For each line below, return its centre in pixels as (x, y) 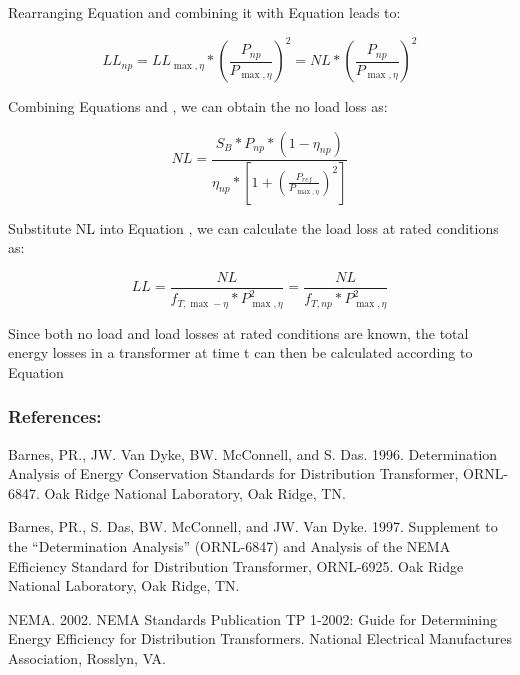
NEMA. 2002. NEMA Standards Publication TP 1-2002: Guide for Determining (253, 618)
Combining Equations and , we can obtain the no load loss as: (198, 106)
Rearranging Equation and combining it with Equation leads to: (204, 12)
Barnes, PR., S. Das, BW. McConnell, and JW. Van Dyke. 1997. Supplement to (253, 526)
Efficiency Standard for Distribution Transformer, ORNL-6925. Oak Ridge (236, 565)
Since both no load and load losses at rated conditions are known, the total (238, 332)
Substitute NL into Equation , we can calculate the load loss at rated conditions (253, 227)
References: (55, 416)
